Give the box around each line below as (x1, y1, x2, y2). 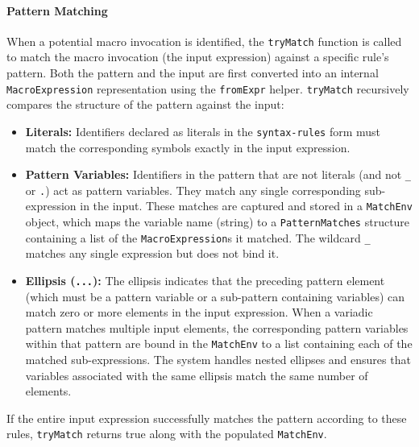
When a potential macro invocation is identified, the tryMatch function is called (6, 32, 402, 49)
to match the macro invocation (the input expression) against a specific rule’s (6, 48, 389, 65)
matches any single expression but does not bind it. (25, 245, 280, 262)
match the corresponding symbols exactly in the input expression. (25, 139, 351, 155)
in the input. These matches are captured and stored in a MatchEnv (80, 197, 413, 214)
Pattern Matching (6, 2, 108, 19)
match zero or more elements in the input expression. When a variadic (25, 304, 373, 321)
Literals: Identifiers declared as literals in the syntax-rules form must (25, 122, 381, 139)
